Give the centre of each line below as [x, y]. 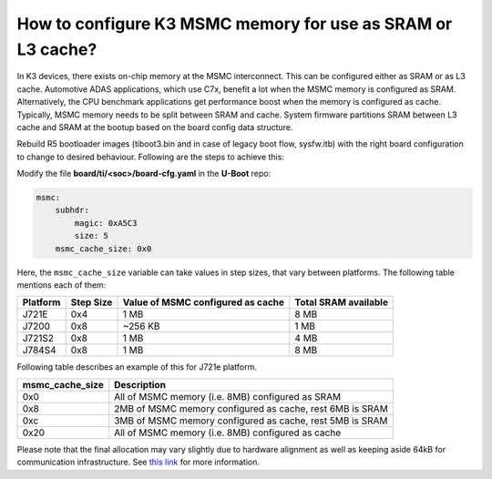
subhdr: [72, 210]
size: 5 [92, 236]
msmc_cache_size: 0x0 [103, 249]
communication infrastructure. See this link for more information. [138, 462]
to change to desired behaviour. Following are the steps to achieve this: [150, 157]
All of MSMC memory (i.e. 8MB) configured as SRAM [228, 396]
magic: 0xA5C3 [106, 223]
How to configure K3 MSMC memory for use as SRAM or [235, 24]
